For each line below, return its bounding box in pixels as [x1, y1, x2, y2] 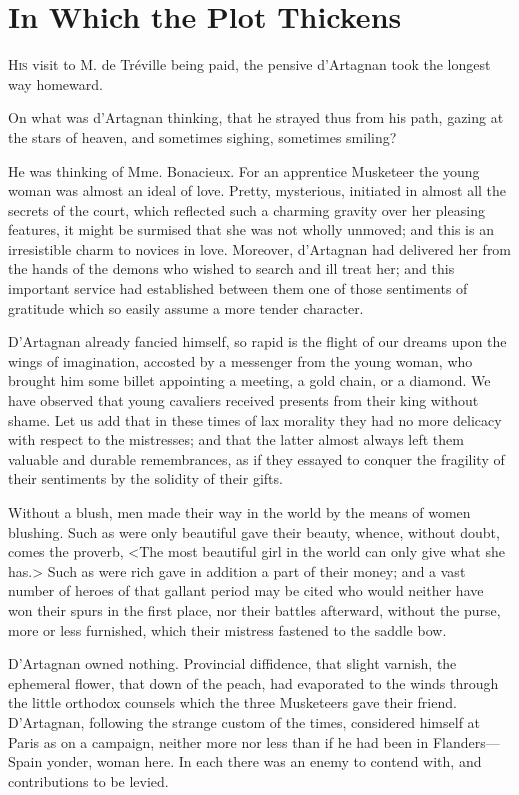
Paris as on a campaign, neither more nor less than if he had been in [8, 731, 429, 752]
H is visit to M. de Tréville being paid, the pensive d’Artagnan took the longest [8, 54, 491, 75]
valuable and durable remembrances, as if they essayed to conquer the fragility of [8, 448, 505, 469]
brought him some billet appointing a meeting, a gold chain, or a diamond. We [8, 370, 491, 391]
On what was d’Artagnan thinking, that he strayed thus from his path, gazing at [8, 107, 504, 128]
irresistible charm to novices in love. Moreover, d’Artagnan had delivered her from [8, 238, 512, 259]
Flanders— [432, 731, 500, 752]
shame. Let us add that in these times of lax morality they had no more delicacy [8, 409, 502, 430]
